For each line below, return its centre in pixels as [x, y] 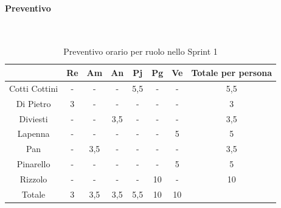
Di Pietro [33, 103]
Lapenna [33, 133]
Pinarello [33, 164]
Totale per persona [232, 72]
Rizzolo [33, 179]
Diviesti [33, 118]
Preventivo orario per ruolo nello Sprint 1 [140, 51]
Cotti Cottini [34, 88]
